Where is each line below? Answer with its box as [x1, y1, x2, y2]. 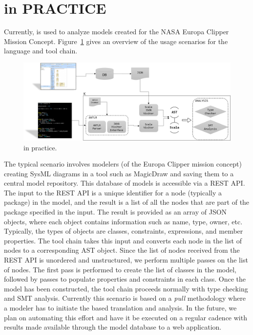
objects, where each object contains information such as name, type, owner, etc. [4, 216, 243, 226]
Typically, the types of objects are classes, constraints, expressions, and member [4, 226, 243, 236]
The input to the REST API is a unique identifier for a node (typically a [4, 187, 222, 197]
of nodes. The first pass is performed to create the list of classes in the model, [4, 264, 237, 274]
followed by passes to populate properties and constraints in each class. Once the [4, 274, 246, 284]
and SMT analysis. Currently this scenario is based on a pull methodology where [4, 293, 246, 303]
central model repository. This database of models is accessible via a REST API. [4, 178, 245, 188]
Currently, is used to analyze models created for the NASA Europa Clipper [4, 26, 229, 37]
